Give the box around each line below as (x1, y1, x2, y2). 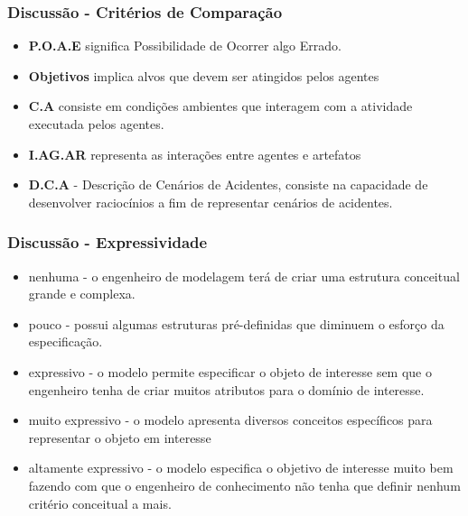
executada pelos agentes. (28, 115, 164, 133)
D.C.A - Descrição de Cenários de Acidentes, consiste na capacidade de (28, 175, 428, 194)
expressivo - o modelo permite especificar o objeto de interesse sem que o (28, 362, 432, 381)
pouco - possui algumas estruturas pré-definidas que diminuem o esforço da (28, 314, 445, 333)
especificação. (28, 332, 103, 351)
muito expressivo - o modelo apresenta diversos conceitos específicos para (28, 410, 433, 429)
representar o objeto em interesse (28, 428, 211, 447)
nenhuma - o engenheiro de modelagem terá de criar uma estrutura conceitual (28, 266, 460, 285)
